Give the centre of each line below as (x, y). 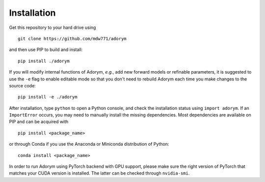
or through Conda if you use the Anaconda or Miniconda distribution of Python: (89, 144)
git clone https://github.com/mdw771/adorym (72, 39)
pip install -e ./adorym (48, 97)
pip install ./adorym (44, 61)
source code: (23, 85)
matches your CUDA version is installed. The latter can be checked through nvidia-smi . (99, 173)
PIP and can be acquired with (39, 122)
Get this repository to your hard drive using (53, 27)
